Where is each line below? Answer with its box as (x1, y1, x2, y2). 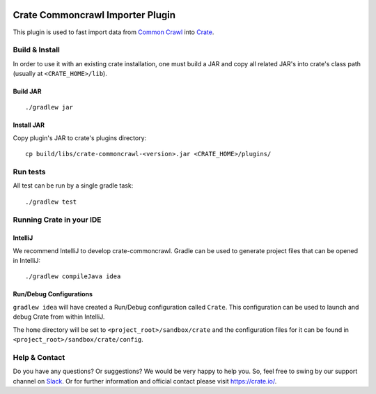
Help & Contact (13, 352, 65, 362)
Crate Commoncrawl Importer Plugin (13, 9, 176, 21)
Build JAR (13, 87, 42, 96)
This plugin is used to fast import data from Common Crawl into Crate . (13, 28, 214, 36)
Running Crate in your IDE (13, 215, 102, 225)
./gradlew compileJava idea (25, 273, 121, 280)
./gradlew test (25, 197, 77, 206)
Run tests (13, 167, 46, 176)
